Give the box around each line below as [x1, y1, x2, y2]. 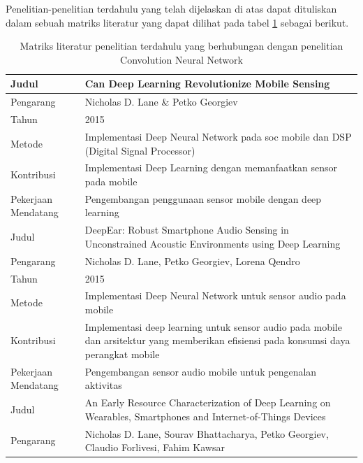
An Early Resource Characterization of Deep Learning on [84, 395, 331, 410]
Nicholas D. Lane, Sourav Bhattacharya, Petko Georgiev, [84, 426, 329, 441]
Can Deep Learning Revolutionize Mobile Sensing [84, 76, 330, 91]
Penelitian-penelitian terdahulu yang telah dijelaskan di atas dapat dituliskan [6, 1, 337, 15]
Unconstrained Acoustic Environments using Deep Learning [84, 236, 341, 250]
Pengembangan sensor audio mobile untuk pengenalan [84, 364, 317, 378]
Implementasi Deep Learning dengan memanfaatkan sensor [84, 160, 337, 175]
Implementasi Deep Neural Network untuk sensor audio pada [84, 288, 346, 303]
